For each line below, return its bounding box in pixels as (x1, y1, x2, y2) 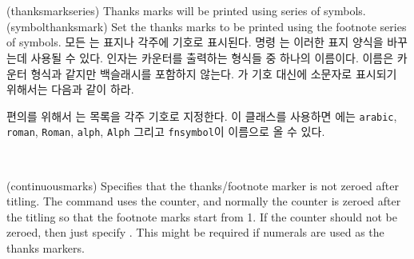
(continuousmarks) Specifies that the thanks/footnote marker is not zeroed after (6, 177, 399, 193)
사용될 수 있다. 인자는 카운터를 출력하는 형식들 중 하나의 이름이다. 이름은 (30, 49, 394, 66)
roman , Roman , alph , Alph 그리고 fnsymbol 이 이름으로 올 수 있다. (6, 123, 325, 140)
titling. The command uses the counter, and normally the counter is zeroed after (6, 193, 401, 209)
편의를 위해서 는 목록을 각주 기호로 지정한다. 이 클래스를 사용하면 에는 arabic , (6, 107, 397, 124)
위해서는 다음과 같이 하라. (6, 81, 134, 98)
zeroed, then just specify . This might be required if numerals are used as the (6, 224, 384, 241)
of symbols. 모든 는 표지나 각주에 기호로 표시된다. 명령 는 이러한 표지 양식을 (6, 34, 384, 50)
